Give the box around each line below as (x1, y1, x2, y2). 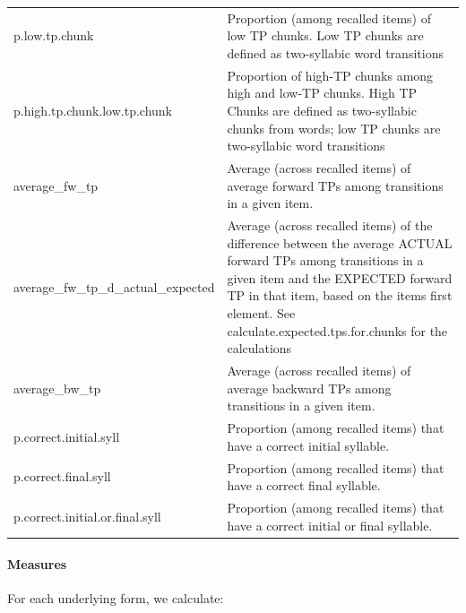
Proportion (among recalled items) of (227, 8, 431, 27)
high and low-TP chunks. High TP (227, 83, 418, 102)
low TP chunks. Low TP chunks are (227, 26, 424, 45)
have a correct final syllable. (227, 476, 381, 495)
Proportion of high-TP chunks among (227, 65, 434, 84)
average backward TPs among (227, 378, 392, 397)
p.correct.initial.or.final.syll (13, 506, 161, 525)
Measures (7, 555, 67, 574)
